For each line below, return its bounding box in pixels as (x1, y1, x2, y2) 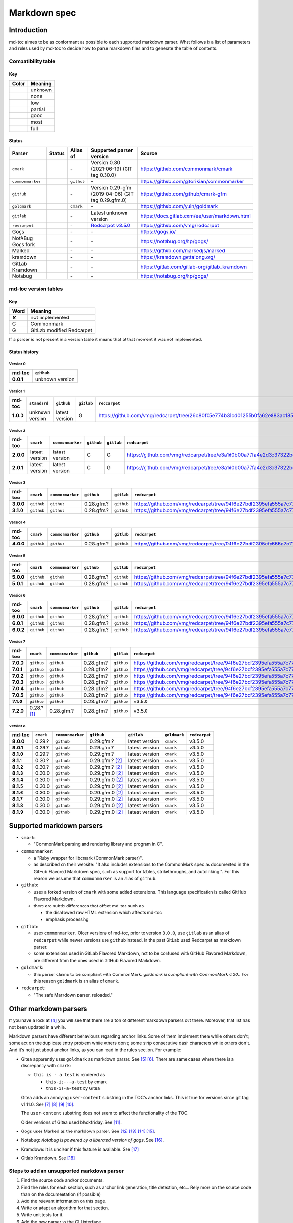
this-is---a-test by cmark (45, 1079, 107, 1085)
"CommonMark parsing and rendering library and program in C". (33, 841, 163, 847)
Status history (9, 349, 39, 355)
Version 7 (9, 639, 26, 644)
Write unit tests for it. (21, 1212, 63, 1218)
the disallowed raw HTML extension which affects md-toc (45, 910, 162, 916)
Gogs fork (12, 241, 35, 248)
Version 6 (9, 593, 26, 598)
